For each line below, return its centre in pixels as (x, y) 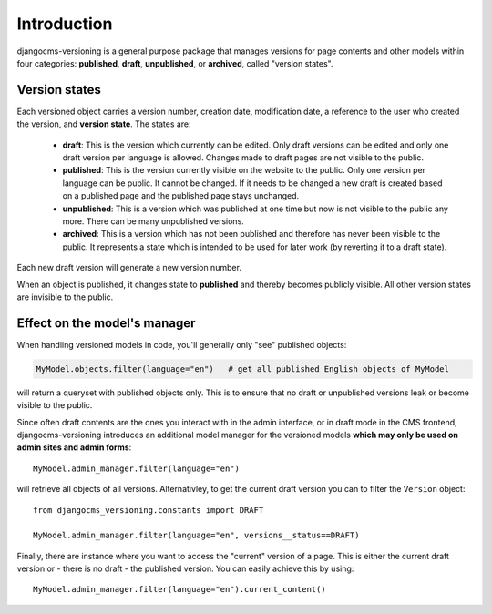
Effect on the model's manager (106, 323)
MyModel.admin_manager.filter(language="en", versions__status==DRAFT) (196, 536)
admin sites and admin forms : (74, 447)
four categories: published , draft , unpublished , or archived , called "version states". (175, 63)
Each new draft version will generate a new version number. (129, 268)
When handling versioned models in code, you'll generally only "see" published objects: (182, 344)
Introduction (65, 24)
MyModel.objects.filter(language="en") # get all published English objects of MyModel (243, 368)
